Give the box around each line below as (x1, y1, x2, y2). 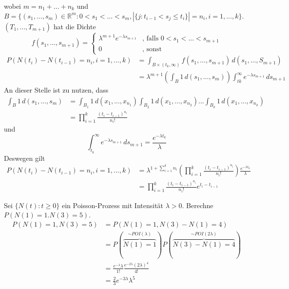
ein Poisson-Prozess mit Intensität (61, 200, 164, 210)
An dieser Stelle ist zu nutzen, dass (4, 85, 109, 95)
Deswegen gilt (4, 153, 45, 163)
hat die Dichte (53, 21, 96, 31)
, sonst (142, 45, 162, 53)
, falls (142, 35, 159, 42)
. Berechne (182, 200, 213, 210)
